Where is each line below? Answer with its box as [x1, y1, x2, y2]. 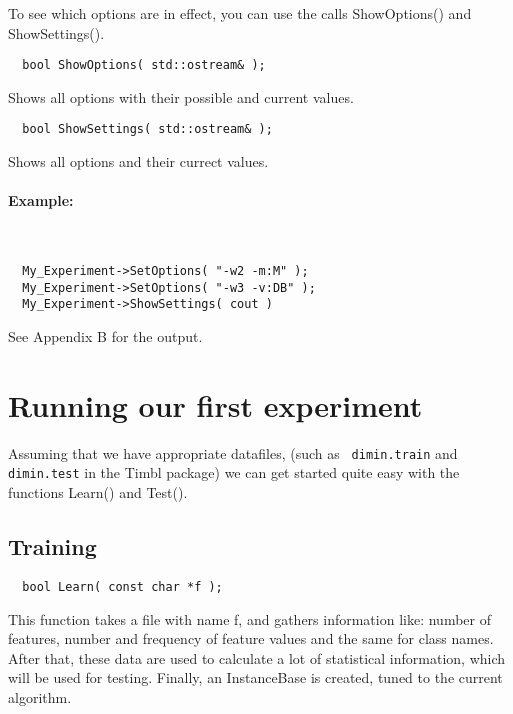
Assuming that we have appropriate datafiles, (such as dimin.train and [8, 442, 458, 463]
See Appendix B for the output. [8, 326, 203, 347]
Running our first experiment [8, 384, 423, 425]
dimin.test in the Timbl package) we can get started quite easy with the [8, 462, 460, 483]
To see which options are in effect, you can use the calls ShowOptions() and [8, 3, 472, 23]
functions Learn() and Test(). [8, 482, 188, 503]
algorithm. [8, 686, 72, 707]
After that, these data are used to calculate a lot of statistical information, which [8, 647, 506, 668]
